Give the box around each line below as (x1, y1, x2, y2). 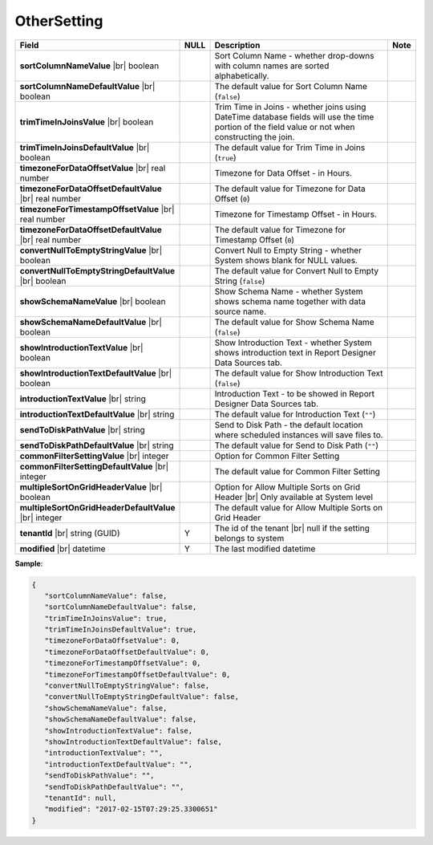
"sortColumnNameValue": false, (44, 591, 168, 600)
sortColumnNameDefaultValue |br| (19, 80, 156, 91)
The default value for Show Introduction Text (214, 368, 384, 379)
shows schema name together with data (214, 295, 366, 307)
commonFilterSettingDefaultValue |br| (19, 461, 169, 472)
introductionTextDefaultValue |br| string (19, 408, 175, 420)
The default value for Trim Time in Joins (214, 141, 366, 152)
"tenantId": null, (44, 793, 117, 802)
